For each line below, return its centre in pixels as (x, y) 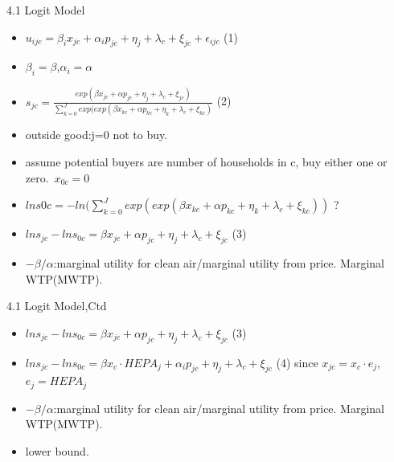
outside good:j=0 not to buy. (96, 135)
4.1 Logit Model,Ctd (57, 306)
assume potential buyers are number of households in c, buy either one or (206, 162)
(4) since (297, 362)
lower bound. (57, 451)
